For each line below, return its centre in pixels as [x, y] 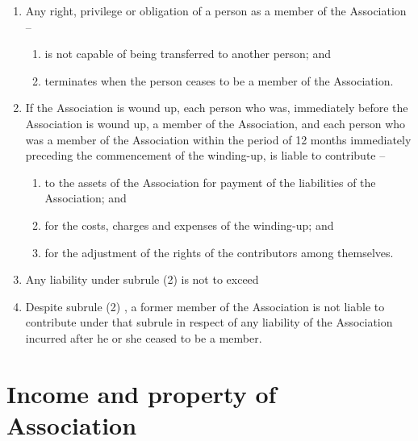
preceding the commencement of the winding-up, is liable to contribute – [205, 155]
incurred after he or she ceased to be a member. [144, 337]
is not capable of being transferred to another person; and [188, 54]
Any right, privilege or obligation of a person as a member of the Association [216, 10]
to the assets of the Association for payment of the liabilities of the [210, 182]
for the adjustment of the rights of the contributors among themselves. [219, 252]
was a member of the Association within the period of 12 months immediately [218, 139]
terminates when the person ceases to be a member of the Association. [219, 80]
